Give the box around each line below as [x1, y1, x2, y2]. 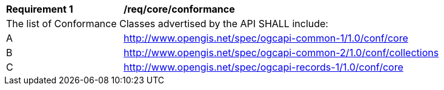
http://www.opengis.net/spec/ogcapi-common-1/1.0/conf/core [124, 32, 408, 44]
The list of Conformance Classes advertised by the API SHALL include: [6, 18, 328, 30]
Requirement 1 [6, 3, 73, 15]
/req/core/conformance [124, 3, 235, 15]
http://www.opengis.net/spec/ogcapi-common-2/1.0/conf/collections [124, 47, 439, 59]
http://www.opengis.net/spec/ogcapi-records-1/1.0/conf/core [124, 61, 403, 73]
